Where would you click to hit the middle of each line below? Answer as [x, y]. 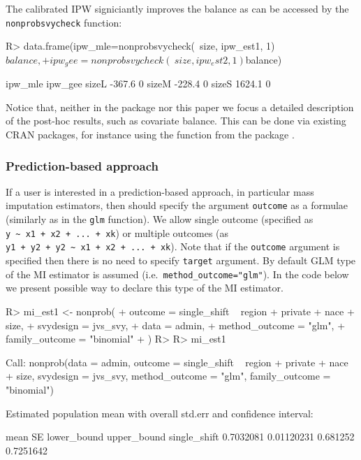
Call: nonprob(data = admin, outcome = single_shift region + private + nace [177, 362]
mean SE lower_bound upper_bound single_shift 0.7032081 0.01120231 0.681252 [180, 437]
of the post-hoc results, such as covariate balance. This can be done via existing [176, 121]
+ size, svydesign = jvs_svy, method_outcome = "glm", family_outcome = [168, 376]
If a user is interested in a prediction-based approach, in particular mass [160, 191]
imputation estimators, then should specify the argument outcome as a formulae [177, 205]
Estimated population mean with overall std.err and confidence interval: [160, 413]
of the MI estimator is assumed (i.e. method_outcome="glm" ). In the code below [177, 274]
